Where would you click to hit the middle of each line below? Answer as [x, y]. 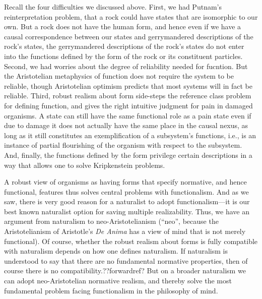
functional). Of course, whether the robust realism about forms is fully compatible [131, 241]
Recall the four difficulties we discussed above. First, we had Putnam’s [113, 7]
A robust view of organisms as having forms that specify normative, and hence [125, 182]
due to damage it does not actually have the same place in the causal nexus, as [126, 125]
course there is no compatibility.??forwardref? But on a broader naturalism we [125, 271]
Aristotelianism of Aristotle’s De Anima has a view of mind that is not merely [125, 231]
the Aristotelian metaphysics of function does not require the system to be [119, 76]
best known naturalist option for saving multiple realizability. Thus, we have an [127, 211]
